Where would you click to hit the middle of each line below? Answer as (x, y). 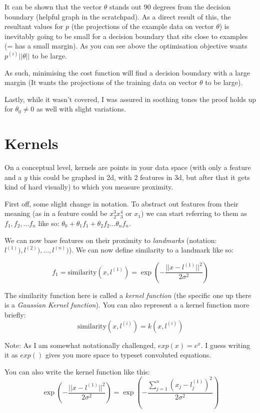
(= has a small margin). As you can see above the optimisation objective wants (126, 46)
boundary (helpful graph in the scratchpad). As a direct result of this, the (118, 16)
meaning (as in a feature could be (56, 213)
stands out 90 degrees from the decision (170, 6)
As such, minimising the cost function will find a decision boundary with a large (127, 72)
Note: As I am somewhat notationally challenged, (80, 345)
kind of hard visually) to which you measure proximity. (89, 187)
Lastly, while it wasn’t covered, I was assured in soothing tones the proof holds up (130, 99)
